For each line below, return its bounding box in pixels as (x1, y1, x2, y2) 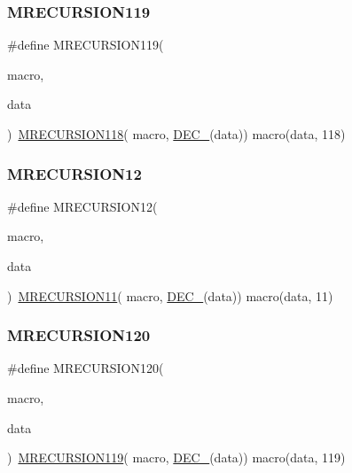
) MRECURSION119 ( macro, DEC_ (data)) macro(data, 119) (7, 448, 346, 467)
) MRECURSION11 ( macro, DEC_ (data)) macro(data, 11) (7, 286, 333, 305)
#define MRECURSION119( (7, 35, 164, 54)
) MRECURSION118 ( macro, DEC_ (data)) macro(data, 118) (7, 125, 346, 143)
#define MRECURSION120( (7, 359, 164, 377)
